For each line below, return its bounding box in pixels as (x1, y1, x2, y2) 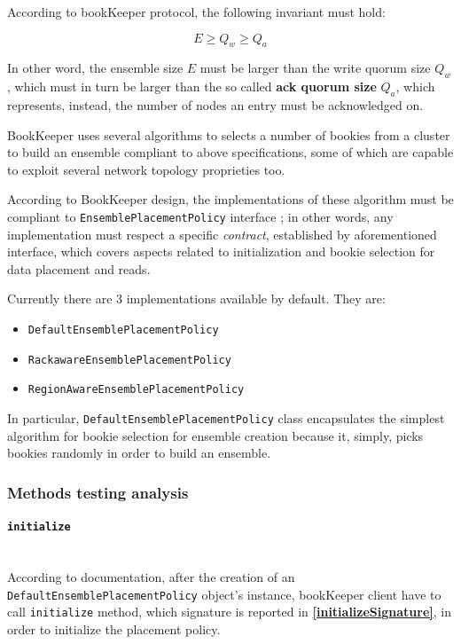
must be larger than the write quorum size (199, 59, 431, 77)
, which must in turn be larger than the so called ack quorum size (7, 77, 377, 96)
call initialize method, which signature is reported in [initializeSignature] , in (7, 602, 452, 621)
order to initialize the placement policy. (7, 620, 221, 638)
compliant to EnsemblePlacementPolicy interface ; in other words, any (7, 207, 394, 225)
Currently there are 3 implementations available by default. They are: (7, 289, 386, 308)
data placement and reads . (7, 259, 151, 278)
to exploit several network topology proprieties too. (7, 160, 285, 178)
